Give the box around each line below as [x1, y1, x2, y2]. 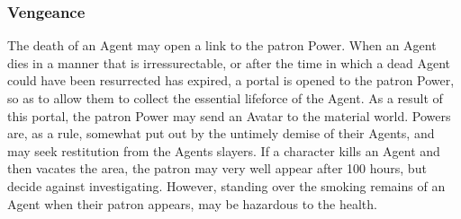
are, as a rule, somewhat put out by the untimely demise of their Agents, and [7, 124, 435, 143]
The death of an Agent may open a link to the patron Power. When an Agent [7, 36, 437, 55]
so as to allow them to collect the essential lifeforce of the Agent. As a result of [7, 89, 443, 107]
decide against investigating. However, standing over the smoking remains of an [7, 176, 446, 195]
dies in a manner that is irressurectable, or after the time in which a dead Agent [7, 53, 451, 72]
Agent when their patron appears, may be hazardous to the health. [7, 194, 377, 213]
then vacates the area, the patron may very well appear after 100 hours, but [7, 159, 427, 178]
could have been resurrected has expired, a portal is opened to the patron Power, [7, 71, 455, 90]
